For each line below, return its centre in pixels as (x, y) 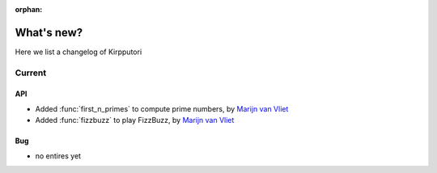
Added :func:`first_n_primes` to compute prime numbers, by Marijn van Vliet (162, 108)
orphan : (29, 9)
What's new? (49, 32)
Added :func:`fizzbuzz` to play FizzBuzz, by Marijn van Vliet (135, 120)
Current (31, 73)
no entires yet (58, 156)
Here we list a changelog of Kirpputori (78, 52)
